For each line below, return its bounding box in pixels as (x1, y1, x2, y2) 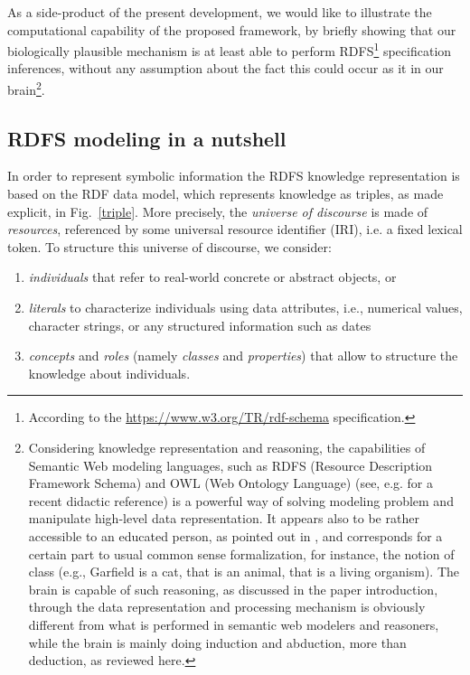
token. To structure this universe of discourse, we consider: (7, 237, 332, 256)
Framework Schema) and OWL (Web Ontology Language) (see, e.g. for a (28, 473, 434, 492)
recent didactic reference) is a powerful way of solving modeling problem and (28, 491, 454, 510)
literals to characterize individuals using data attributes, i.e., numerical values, (28, 298, 463, 317)
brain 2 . (7, 78, 45, 98)
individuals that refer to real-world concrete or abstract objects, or (28, 267, 397, 286)
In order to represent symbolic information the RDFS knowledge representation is (7, 166, 460, 185)
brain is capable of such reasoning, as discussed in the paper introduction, (28, 579, 438, 598)
